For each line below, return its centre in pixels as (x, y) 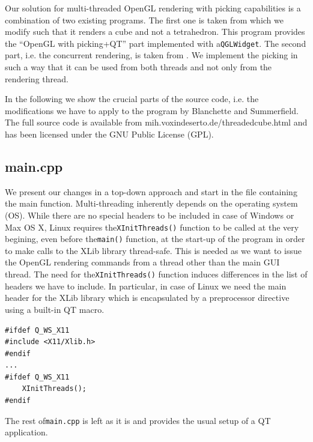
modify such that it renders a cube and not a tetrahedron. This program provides (155, 32)
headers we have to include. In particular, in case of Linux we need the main (146, 286)
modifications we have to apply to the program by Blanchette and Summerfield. (152, 110)
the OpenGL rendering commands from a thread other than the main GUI (142, 262)
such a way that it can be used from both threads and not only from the (138, 67)
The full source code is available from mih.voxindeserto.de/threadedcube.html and (156, 122)
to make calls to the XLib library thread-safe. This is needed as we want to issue (153, 250)
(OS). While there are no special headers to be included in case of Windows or (150, 215)
